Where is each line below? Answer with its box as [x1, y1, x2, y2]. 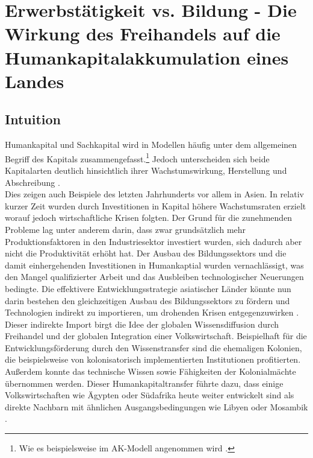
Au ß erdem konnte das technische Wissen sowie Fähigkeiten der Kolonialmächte [5, 365, 296, 378]
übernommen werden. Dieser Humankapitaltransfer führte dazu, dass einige [5, 377, 284, 389]
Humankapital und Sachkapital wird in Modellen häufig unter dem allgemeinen [5, 138, 297, 151]
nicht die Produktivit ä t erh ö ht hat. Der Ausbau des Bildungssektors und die [5, 247, 287, 259]
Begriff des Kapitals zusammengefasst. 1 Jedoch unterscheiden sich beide [5, 150, 270, 165]
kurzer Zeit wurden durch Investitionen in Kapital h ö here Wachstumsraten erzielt [5, 199, 306, 212]
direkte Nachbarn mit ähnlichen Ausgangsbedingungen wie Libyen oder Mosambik [5, 400, 308, 413]
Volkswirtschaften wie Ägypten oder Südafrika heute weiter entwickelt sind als [5, 389, 294, 401]
